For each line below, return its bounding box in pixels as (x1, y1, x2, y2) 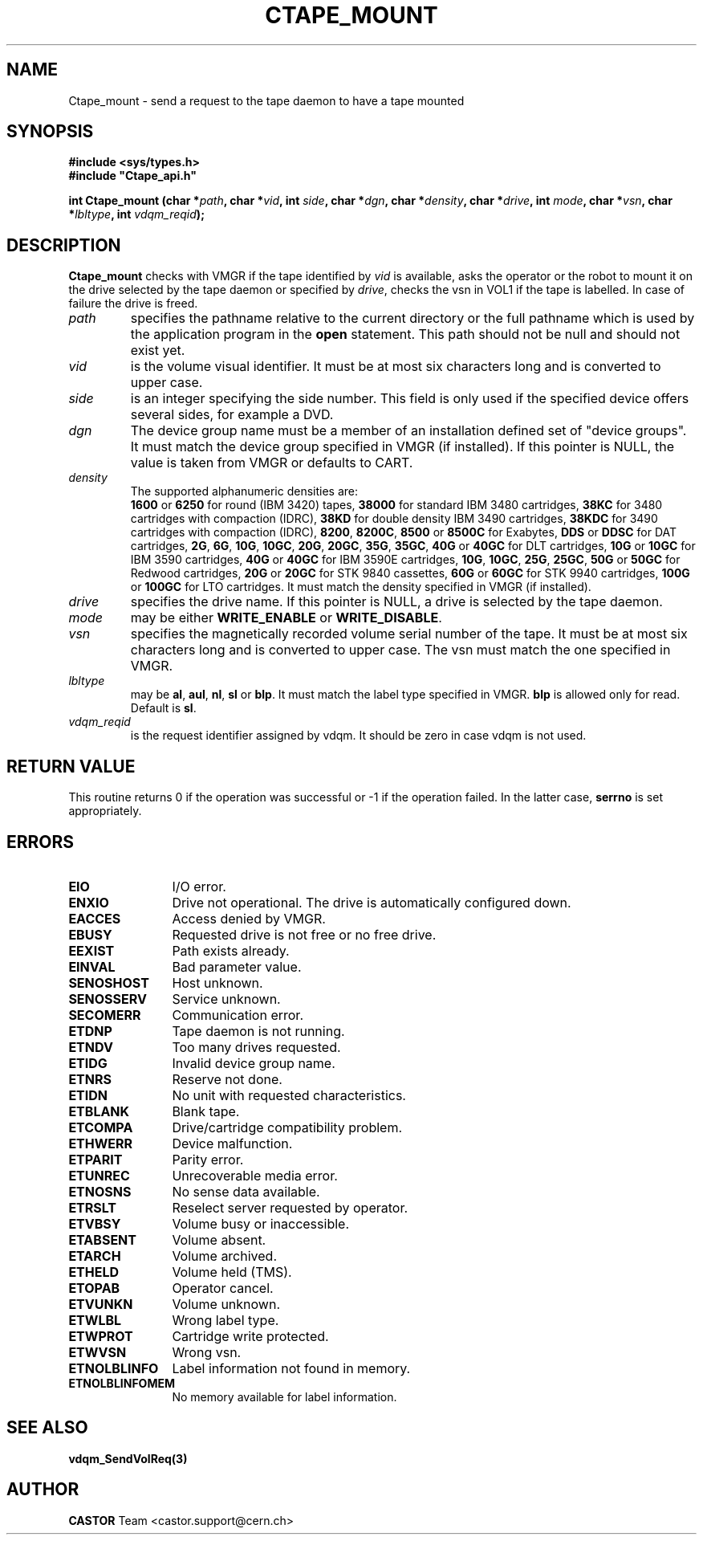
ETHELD (68, 1263, 120, 1280)
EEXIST (68, 942, 115, 959)
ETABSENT (68, 1231, 136, 1248)
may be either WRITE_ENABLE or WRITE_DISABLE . (130, 609, 442, 626)
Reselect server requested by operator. (172, 1199, 408, 1216)
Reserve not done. (172, 1070, 282, 1087)
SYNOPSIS (6, 121, 94, 142)
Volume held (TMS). (172, 1263, 292, 1280)
